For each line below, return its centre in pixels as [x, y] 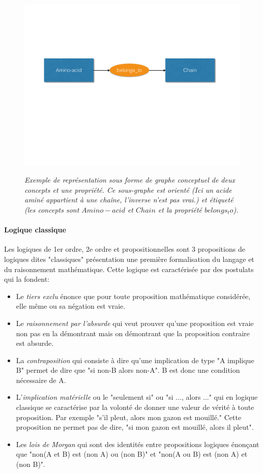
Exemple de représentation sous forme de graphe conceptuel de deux [130, 180]
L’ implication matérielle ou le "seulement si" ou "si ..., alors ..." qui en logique [137, 397]
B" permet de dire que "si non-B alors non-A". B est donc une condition [128, 370]
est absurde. [35, 343]
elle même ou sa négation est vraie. [71, 306]
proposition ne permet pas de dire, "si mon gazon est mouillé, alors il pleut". [135, 427]
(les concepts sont [52, 209]
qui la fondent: [27, 279]
